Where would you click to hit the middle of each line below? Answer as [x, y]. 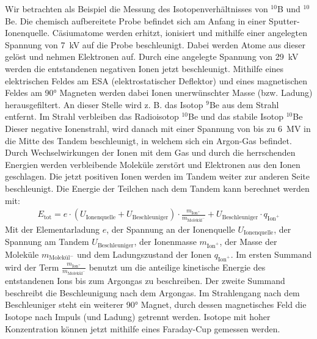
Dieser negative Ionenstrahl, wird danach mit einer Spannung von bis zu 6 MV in [158, 128]
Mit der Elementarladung [53, 229]
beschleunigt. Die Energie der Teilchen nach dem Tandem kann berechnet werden [157, 188]
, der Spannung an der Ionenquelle [171, 229]
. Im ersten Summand [271, 254]
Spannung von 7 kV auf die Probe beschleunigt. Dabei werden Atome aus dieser [155, 44]
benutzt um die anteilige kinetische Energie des [177, 267]
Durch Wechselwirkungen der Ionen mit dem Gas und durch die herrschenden [150, 152]
